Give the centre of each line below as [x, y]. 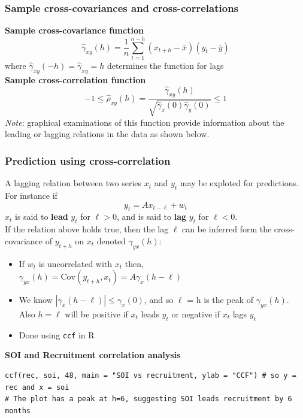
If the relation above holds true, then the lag [87, 229]
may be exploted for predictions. [239, 183]
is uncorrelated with [75, 263]
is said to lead [42, 216]
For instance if [31, 195]
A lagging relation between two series [73, 183]
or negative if [196, 313]
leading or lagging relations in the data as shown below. [107, 134]
